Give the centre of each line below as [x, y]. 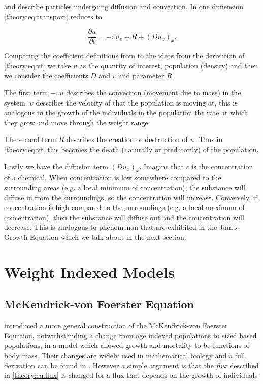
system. [16, 102]
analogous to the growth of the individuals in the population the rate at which [126, 112]
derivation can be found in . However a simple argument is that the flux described [131, 365]
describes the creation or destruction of [127, 139]
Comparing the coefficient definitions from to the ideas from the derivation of [124, 56]
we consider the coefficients [46, 75]
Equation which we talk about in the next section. [108, 237]
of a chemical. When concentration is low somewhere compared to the [113, 177]
